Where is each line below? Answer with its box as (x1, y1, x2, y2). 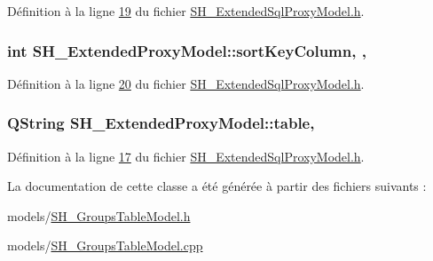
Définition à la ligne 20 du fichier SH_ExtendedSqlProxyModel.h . (7, 74, 365, 92)
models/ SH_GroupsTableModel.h (7, 206, 191, 225)
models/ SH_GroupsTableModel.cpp (7, 236, 203, 255)
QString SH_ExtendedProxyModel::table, (7, 112, 315, 134)
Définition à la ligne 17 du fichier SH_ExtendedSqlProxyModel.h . (7, 146, 365, 165)
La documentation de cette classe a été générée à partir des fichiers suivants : (7, 177, 427, 195)
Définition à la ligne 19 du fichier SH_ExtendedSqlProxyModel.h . (7, 2, 365, 20)
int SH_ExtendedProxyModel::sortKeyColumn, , (7, 39, 366, 61)
